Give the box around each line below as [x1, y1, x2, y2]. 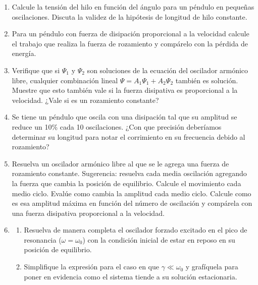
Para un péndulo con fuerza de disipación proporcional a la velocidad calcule [12, 28, 249, 39]
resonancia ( [24, 234, 62, 245]
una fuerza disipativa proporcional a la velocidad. [12, 207, 165, 218]
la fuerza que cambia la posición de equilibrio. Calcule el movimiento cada [12, 178, 241, 188]
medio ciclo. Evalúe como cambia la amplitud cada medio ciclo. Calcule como [12, 188, 251, 198]
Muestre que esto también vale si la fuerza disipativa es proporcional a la [12, 85, 238, 95]
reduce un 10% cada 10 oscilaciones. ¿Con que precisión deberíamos [12, 121, 222, 132]
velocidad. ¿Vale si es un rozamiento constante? [12, 94, 159, 105]
